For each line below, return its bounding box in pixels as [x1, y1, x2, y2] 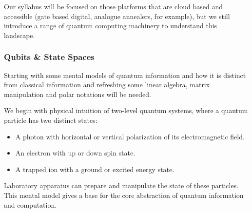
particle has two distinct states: [4, 115, 97, 125]
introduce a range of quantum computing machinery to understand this [4, 20, 217, 31]
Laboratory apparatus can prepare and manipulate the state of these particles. [4, 180, 239, 191]
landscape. [4, 30, 35, 40]
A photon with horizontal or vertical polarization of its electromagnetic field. [15, 131, 245, 141]
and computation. [4, 199, 57, 210]
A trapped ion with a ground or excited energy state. [15, 164, 174, 174]
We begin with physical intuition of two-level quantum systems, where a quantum [4, 105, 248, 116]
